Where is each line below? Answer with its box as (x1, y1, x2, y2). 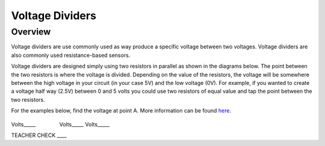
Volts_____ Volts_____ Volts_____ (11, 120, 110, 128)
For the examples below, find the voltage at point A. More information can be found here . (11, 107, 232, 114)
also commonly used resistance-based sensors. (11, 51, 131, 59)
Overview (11, 26, 51, 37)
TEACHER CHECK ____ (11, 132, 67, 139)
